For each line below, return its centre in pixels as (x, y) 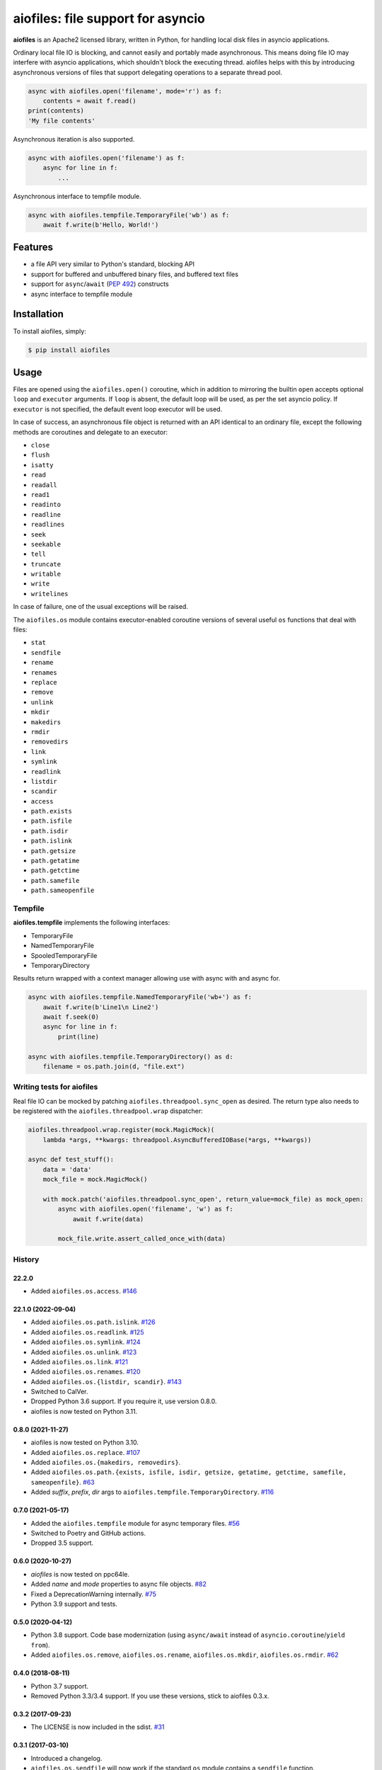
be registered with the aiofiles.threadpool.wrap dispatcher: (108, 1111)
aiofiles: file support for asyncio (109, 18)
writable (46, 574)
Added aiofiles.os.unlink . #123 (84, 1352)
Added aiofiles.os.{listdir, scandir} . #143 (106, 1381)
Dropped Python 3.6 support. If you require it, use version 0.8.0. (124, 1401)
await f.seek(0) (71, 1017)
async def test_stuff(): (71, 1160)
